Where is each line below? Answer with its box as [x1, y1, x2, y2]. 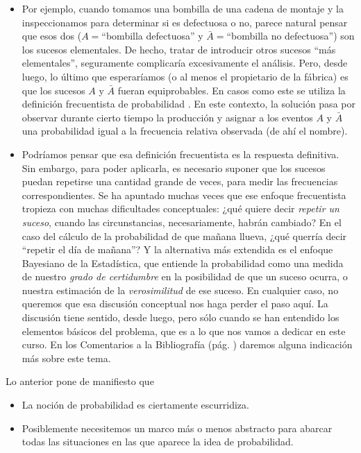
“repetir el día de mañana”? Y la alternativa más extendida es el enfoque [22, 242, 333, 257]
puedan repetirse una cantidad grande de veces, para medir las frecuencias [22, 174, 338, 189]
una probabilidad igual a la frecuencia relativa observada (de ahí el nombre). [22, 123, 348, 138]
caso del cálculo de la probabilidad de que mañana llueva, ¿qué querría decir [22, 228, 347, 243]
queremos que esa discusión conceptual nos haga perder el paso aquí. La [22, 296, 328, 311]
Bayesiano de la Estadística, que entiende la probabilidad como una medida [22, 255, 344, 270]
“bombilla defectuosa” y [101, 28, 203, 43]
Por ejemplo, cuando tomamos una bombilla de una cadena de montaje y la [22, 1, 344, 15]
